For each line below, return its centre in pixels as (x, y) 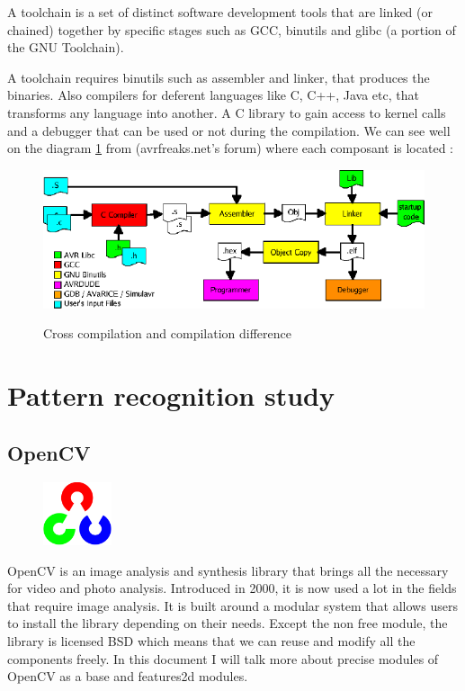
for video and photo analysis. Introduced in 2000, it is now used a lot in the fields (232, 588)
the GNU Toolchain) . (66, 47)
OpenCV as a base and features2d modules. (128, 676)
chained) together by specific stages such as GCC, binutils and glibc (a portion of (232, 29)
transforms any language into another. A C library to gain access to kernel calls (227, 112)
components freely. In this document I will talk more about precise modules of (223, 658)
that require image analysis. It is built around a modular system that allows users (232, 605)
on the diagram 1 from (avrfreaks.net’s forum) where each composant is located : (230, 148)
